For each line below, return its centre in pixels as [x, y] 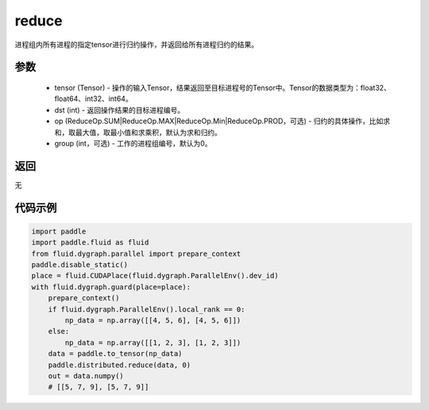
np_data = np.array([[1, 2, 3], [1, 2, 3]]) [153, 342]
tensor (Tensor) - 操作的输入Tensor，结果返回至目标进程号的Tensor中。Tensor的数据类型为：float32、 [222, 87]
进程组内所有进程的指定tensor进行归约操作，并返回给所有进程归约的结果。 [136, 44]
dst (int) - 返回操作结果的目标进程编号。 [120, 110]
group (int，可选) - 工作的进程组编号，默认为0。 [133, 143]
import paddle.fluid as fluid [90, 243]
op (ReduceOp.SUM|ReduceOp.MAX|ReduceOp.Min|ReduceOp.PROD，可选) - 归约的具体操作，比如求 [222, 121]
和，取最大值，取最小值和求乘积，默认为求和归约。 [138, 132]
